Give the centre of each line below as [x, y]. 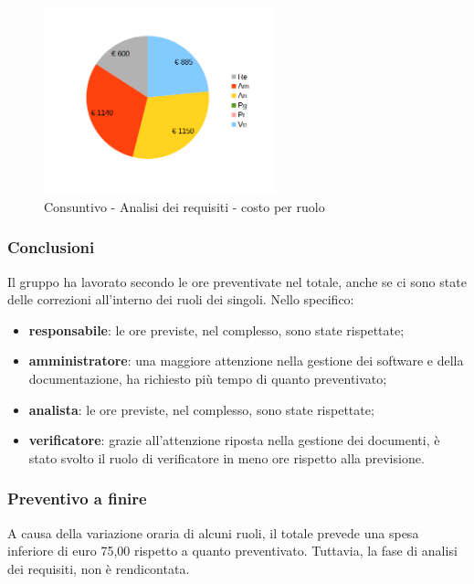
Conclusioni [51, 247]
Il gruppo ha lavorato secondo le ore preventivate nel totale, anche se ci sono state [237, 281]
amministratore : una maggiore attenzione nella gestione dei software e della [246, 361]
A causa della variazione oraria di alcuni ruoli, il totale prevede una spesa [213, 532]
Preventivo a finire [77, 499]
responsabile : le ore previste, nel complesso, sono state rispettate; [216, 329]
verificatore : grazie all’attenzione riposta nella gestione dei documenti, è [234, 440]
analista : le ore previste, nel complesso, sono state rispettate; [201, 409]
